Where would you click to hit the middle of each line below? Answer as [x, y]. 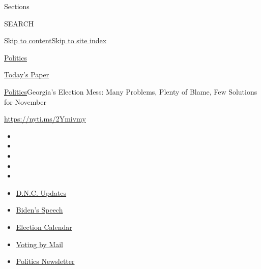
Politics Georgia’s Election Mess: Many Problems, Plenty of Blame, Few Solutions [131, 91]
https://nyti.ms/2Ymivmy [45, 119]
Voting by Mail [39, 244]
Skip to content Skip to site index [55, 40]
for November [25, 101]
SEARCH [19, 23]
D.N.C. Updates [41, 192]
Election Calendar [44, 227]
